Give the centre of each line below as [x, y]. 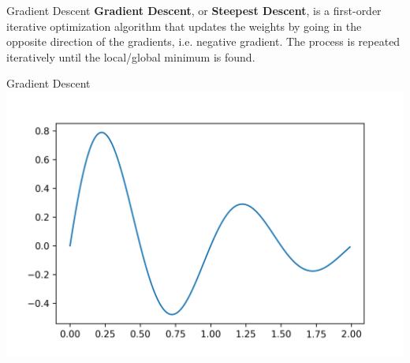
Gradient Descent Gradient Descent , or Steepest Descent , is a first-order [194, 10]
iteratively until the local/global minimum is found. [131, 56]
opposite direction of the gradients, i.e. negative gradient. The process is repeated [203, 41]
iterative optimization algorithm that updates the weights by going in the [184, 26]
